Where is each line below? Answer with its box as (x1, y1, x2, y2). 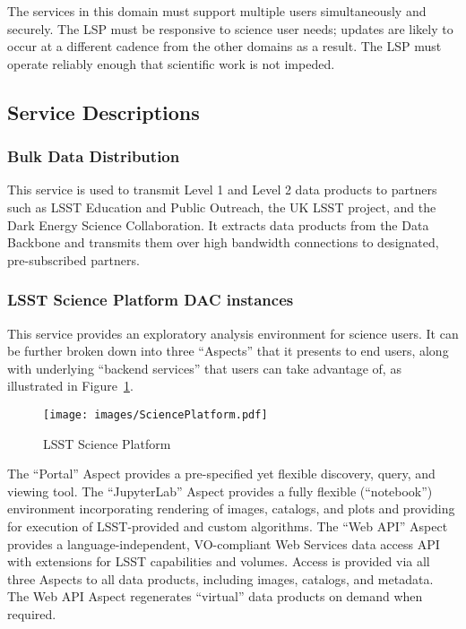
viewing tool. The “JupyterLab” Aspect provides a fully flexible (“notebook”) (7, 481, 433, 500)
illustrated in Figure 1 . (7, 376, 134, 395)
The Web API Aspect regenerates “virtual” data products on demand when (7, 587, 423, 606)
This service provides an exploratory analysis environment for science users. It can (7, 323, 459, 342)
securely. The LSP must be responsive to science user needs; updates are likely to (7, 19, 453, 38)
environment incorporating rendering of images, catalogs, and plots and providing (7, 499, 455, 518)
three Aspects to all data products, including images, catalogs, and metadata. (7, 569, 434, 588)
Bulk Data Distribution (7, 145, 180, 168)
